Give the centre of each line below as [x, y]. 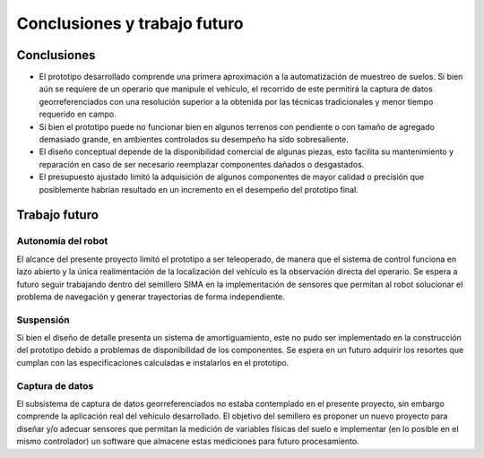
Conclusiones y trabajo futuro [130, 23]
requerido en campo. [78, 114]
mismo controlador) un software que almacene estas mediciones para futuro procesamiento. [188, 441]
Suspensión [43, 320]
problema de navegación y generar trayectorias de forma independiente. [151, 297]
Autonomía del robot [62, 241]
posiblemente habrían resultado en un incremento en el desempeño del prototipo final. [199, 189]
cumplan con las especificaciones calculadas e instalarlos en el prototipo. [153, 362]
